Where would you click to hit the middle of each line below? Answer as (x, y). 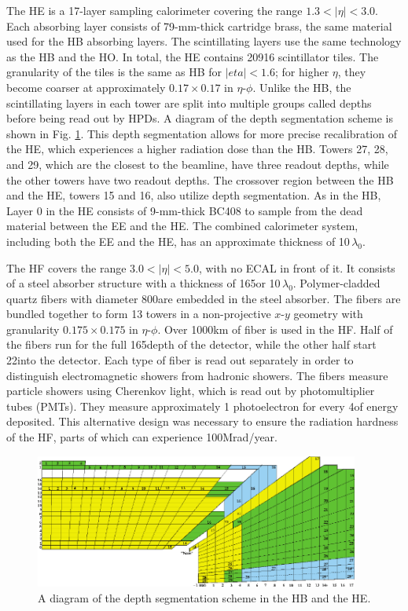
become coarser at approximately (86, 87)
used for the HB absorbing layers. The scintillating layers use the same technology (204, 41)
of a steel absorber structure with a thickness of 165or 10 (143, 283)
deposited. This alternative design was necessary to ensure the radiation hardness (202, 421)
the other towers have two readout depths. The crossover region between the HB (200, 179)
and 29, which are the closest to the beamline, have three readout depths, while (198, 164)
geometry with (328, 314)
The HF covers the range (66, 267)
